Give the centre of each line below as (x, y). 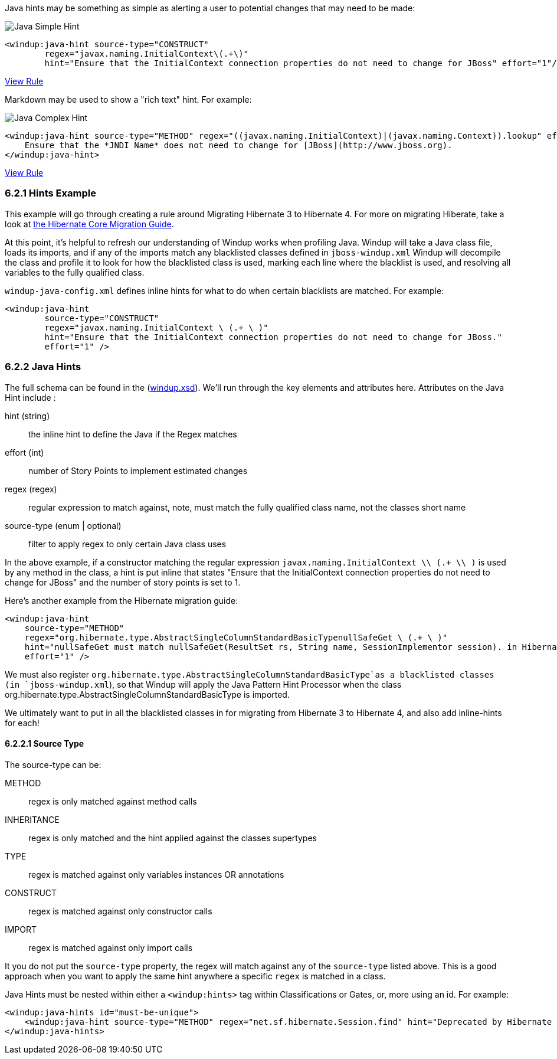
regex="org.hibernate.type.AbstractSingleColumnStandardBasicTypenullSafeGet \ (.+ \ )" (236, 637)
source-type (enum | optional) (63, 525)
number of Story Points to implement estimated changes (138, 470)
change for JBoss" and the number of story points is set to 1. (123, 582)
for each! (22, 723)
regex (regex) (31, 489)
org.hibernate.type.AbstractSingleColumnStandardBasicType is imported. (147, 694)
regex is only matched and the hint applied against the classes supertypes (173, 838)
